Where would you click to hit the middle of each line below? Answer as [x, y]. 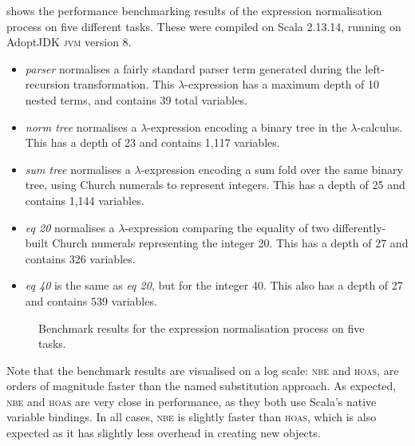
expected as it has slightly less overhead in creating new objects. [164, 433]
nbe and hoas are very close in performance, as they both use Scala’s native [192, 401]
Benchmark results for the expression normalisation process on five [202, 328]
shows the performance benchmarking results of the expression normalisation [194, 10]
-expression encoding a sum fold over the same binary [272, 169]
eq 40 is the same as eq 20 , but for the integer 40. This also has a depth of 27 [214, 285]
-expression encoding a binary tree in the [247, 126]
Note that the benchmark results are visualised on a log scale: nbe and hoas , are [203, 370]
